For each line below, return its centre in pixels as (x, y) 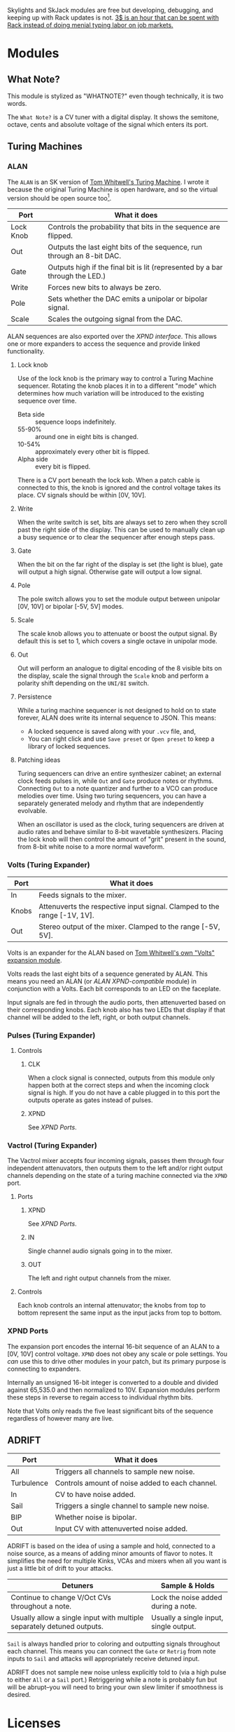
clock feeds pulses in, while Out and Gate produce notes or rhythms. (115, 781)
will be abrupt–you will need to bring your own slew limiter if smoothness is (115, 1687)
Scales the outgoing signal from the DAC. (115, 319)
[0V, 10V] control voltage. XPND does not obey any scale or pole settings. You (117, 1354)
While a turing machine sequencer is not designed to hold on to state (117, 711)
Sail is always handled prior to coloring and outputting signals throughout (114, 1644)
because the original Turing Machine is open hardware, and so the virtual (113, 189)
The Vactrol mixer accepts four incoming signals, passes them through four (116, 1161)
